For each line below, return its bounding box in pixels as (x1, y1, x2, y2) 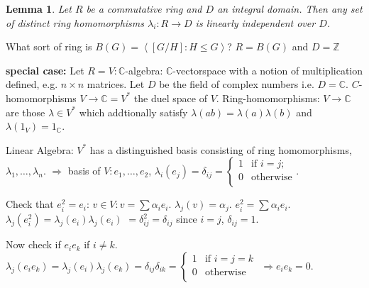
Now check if (6, 237, 61, 252)
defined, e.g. (6, 77, 58, 92)
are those (6, 104, 45, 119)
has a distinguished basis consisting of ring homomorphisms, (89, 142, 352, 157)
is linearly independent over (195, 15, 316, 30)
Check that (6, 196, 54, 211)
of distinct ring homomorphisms (6, 15, 145, 30)
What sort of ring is (6, 39, 92, 54)
